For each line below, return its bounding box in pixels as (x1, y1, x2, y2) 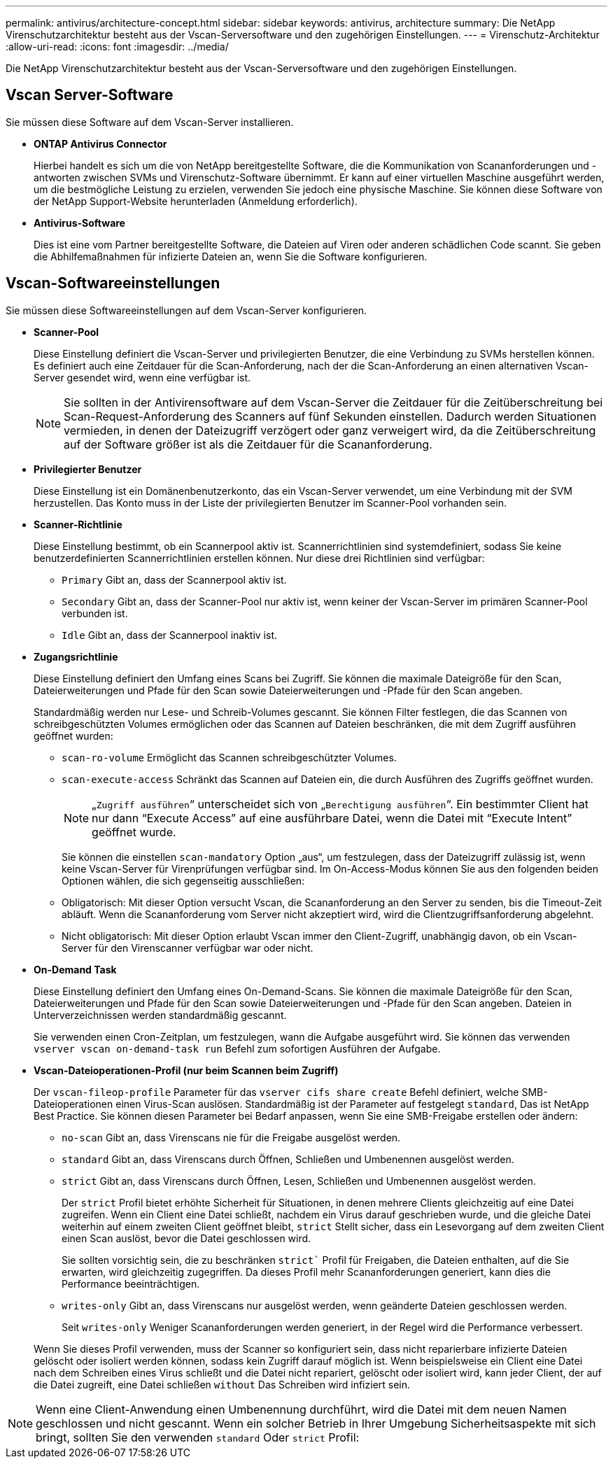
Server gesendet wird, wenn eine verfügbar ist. (34, 371, 251, 383)
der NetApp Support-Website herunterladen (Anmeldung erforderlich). (34, 195, 358, 207)
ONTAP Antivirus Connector (34, 137, 167, 150)
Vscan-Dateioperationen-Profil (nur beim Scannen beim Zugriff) (34, 1064, 339, 1076)
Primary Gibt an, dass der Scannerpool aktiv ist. (62, 573, 287, 586)
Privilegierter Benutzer (34, 463, 142, 475)
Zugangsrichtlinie (34, 650, 118, 663)
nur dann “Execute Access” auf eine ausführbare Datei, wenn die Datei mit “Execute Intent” (92, 810, 572, 825)
